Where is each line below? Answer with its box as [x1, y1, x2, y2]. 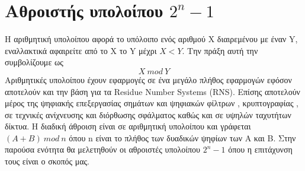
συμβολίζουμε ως [5, 56, 63, 68]
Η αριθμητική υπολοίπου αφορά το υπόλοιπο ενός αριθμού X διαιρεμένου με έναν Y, [5, 33, 298, 45]
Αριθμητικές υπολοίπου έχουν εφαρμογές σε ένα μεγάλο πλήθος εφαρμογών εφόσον [5, 73, 292, 85]
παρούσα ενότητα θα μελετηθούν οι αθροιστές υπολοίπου [5, 143, 201, 156]
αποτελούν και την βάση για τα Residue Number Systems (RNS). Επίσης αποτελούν [5, 85, 300, 97]
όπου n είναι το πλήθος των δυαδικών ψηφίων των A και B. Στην [69, 131, 296, 144]
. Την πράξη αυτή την [182, 44, 258, 56]
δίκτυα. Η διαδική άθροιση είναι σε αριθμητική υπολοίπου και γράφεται [5, 120, 251, 132]
